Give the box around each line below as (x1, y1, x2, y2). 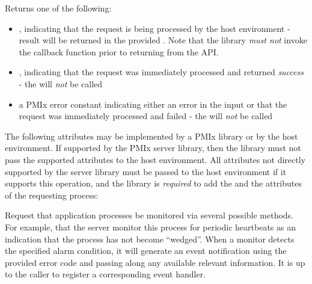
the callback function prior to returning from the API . (19, 45, 219, 58)
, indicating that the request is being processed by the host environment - (19, 22, 290, 34)
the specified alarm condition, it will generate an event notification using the (5, 244, 287, 257)
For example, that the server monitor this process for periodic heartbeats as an (5, 220, 296, 233)
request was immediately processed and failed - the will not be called (19, 110, 273, 122)
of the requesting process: (5, 188, 99, 201)
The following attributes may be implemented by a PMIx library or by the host (5, 129, 298, 142)
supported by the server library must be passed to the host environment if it (5, 165, 287, 177)
